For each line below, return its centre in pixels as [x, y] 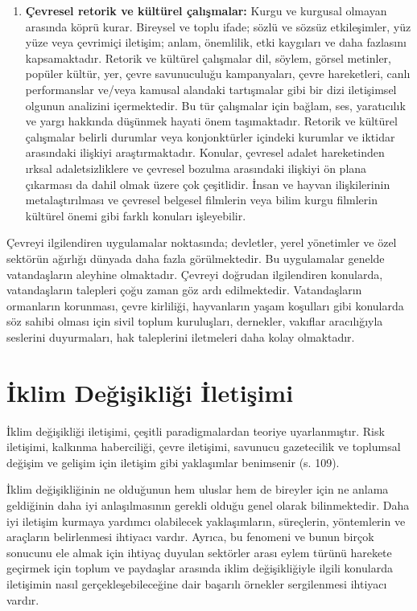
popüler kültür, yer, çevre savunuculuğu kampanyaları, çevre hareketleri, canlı [218, 74]
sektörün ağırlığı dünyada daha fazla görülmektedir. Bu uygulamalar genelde [196, 258]
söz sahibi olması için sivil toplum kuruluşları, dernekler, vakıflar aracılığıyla [195, 321]
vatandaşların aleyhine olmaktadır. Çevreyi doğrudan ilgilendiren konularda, [195, 274]
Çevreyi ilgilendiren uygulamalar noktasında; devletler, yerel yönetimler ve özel [202, 242]
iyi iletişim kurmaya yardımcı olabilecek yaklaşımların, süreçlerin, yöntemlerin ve [206, 521]
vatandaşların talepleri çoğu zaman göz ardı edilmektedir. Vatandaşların [184, 290]
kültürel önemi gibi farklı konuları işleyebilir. [136, 215]
